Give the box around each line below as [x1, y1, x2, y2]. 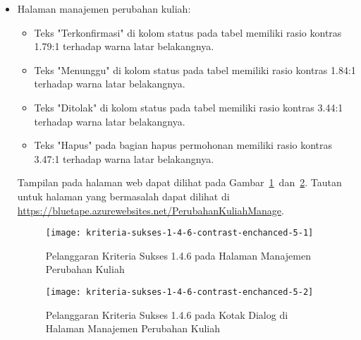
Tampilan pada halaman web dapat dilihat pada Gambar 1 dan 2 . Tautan [17, 175, 342, 190]
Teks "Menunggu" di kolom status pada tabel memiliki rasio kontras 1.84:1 [34, 62, 356, 77]
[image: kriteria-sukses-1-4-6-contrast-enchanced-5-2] [45, 286, 314, 297]
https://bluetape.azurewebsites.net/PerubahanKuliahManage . [17, 202, 284, 217]
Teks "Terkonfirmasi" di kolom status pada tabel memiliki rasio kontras [34, 25, 342, 40]
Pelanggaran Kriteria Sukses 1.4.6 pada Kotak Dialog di [45, 307, 288, 322]
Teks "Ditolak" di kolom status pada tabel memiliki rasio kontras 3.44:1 [34, 99, 343, 114]
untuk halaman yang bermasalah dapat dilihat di [17, 188, 230, 203]
